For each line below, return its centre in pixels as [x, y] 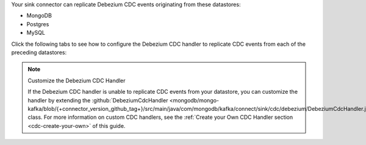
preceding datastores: [39, 52]
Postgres [38, 24]
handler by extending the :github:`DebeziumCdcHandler [98, 100]
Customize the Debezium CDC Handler [77, 80]
